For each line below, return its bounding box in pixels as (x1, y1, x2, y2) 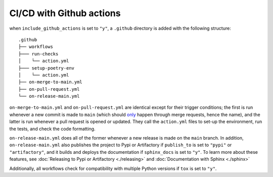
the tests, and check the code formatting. (9, 126, 96, 132)
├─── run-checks (18, 51, 59, 56)
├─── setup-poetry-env (18, 65, 75, 71)
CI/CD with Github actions (9, 8, 121, 19)
